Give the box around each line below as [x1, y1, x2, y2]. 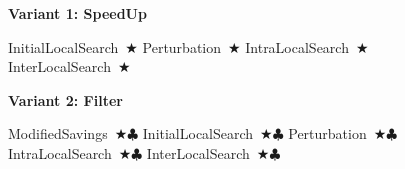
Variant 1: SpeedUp [8, 3, 147, 23]
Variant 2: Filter [8, 89, 123, 110]
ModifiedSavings [8, 123, 108, 144]
